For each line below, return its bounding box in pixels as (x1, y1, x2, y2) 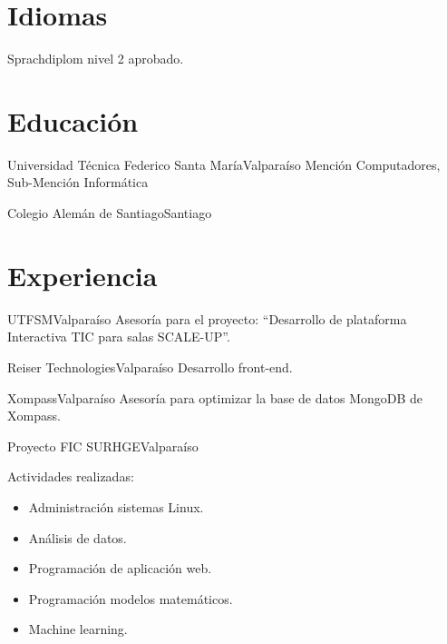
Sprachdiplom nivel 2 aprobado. (7, 49, 184, 68)
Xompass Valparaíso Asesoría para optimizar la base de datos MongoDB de (7, 388, 423, 407)
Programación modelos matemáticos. (28, 589, 233, 608)
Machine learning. (28, 619, 128, 639)
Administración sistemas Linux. (28, 497, 204, 516)
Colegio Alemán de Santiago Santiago (7, 203, 212, 223)
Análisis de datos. (28, 528, 127, 547)
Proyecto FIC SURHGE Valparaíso (7, 436, 199, 455)
